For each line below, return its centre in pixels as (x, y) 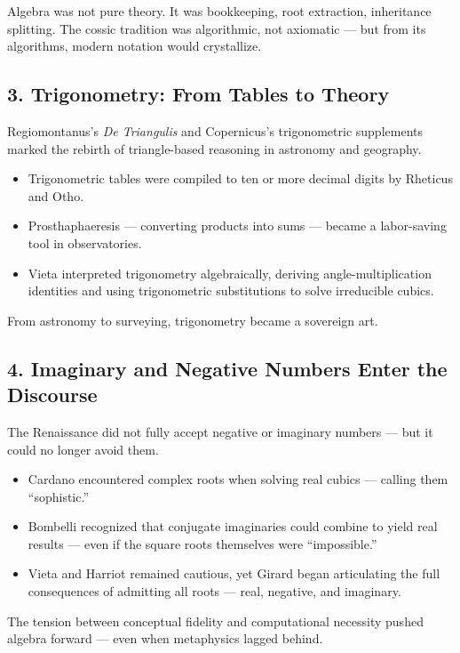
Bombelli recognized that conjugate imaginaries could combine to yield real (233, 526)
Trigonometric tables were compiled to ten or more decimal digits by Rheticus (240, 178)
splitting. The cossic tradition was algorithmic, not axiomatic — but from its (217, 28)
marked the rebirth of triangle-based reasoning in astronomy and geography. (214, 148)
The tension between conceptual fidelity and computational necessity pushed (215, 621)
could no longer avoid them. (83, 449)
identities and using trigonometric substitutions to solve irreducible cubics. (231, 290)
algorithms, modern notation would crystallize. (135, 46)
